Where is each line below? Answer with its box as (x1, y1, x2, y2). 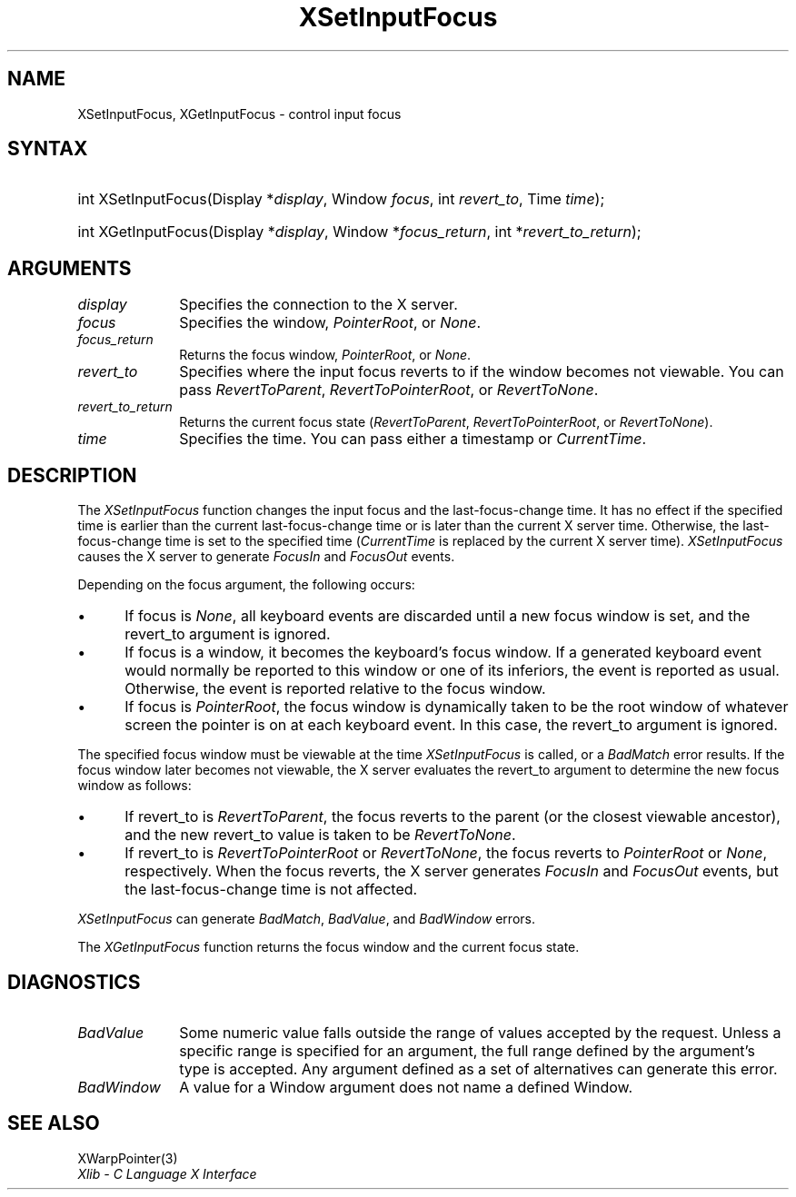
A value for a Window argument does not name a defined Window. (179, 1077, 633, 1096)
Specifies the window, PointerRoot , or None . (179, 313, 482, 332)
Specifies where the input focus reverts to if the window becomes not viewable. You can (179, 362, 784, 381)
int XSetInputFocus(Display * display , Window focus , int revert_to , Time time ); (77, 190, 605, 209)
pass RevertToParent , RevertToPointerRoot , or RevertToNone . (179, 381, 599, 400)
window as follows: (77, 777, 192, 794)
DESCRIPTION (7, 463, 137, 487)
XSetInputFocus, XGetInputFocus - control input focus (77, 105, 402, 122)
